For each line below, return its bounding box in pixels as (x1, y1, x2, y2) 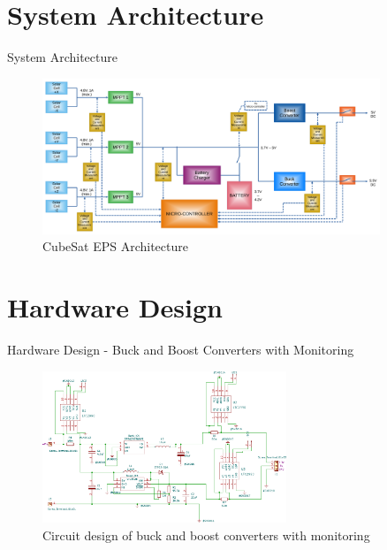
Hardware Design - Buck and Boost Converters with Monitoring (7, 340, 354, 358)
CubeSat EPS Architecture (42, 237, 188, 256)
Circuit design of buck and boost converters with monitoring (42, 526, 370, 545)
